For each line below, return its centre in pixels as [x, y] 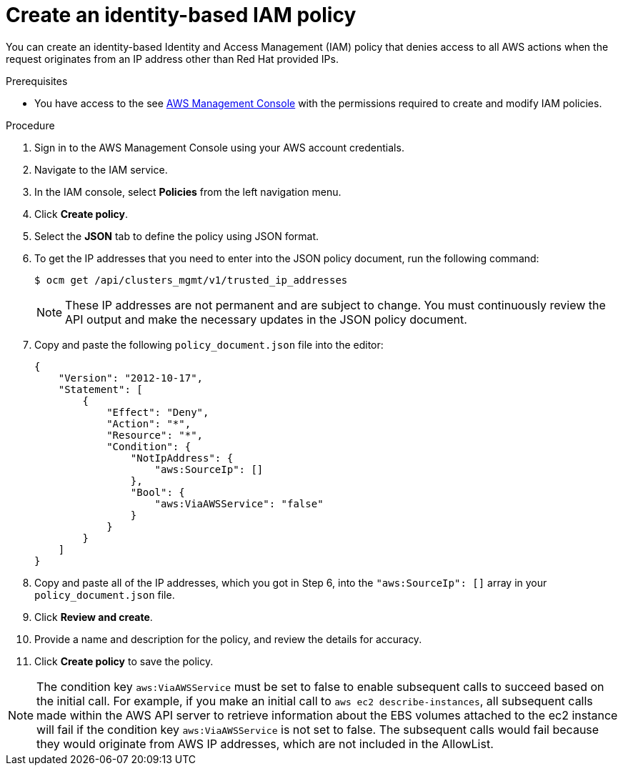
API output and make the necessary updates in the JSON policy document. [266, 319]
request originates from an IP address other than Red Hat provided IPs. [172, 59]
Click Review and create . [94, 617]
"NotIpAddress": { [182, 458]
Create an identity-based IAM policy [181, 15]
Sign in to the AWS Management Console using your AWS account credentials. [219, 147]
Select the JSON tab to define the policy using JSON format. [177, 236]
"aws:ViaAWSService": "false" [239, 503]
